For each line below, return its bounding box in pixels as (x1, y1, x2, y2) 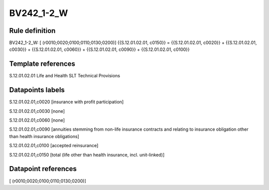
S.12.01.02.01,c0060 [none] (9, 117, 65, 123)
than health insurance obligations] (9, 133, 79, 139)
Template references (9, 60, 76, 68)
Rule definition (9, 26, 56, 35)
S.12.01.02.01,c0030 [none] (9, 108, 65, 114)
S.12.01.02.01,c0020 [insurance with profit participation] (9, 99, 124, 105)
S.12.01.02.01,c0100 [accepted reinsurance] (9, 143, 99, 149)
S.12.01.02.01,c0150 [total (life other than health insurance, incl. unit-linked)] (9, 152, 164, 158)
